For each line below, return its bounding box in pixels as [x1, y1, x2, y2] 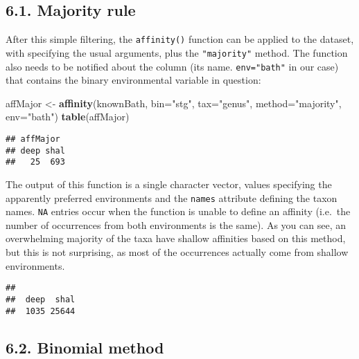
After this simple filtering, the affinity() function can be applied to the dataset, [6, 32, 354, 46]
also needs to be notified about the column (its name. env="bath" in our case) [6, 59, 339, 73]
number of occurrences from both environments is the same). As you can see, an [6, 217, 346, 232]
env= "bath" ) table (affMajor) [6, 109, 130, 124]
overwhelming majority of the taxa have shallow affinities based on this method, [6, 231, 346, 246]
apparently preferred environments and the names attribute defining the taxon [6, 190, 338, 205]
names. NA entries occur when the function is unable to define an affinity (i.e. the [6, 204, 351, 219]
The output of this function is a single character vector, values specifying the [6, 176, 332, 191]
